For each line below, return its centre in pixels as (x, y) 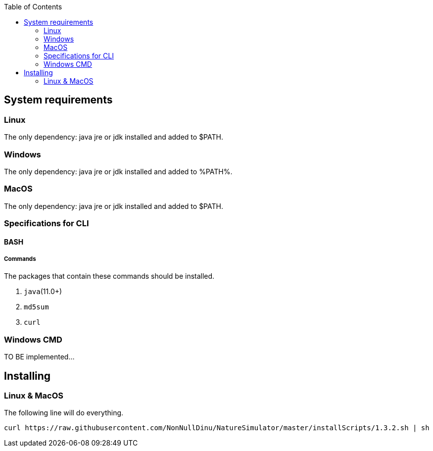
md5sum (36, 307)
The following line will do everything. (64, 413)
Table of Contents (33, 7)
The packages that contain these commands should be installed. (109, 276)
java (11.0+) (43, 292)
